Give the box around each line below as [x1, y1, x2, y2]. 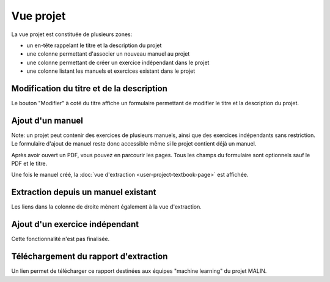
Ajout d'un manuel [11, 115, 84, 125]
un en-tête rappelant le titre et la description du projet [26, 42, 162, 49]
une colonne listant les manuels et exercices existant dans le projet [26, 67, 196, 75]
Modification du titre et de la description [11, 83, 168, 94]
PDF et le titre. [11, 160, 48, 168]
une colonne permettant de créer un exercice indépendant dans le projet [26, 59, 210, 66]
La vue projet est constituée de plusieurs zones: [11, 31, 133, 38]
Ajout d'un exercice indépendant [11, 219, 139, 229]
